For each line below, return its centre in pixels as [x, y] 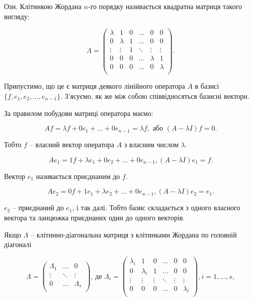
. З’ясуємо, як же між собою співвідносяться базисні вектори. [155, 96]
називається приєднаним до [78, 176]
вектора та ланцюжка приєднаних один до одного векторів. [95, 217]
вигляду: [17, 16]
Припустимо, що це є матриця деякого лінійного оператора [95, 86]
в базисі [207, 86]
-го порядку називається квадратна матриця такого [165, 6]
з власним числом [151, 144]
